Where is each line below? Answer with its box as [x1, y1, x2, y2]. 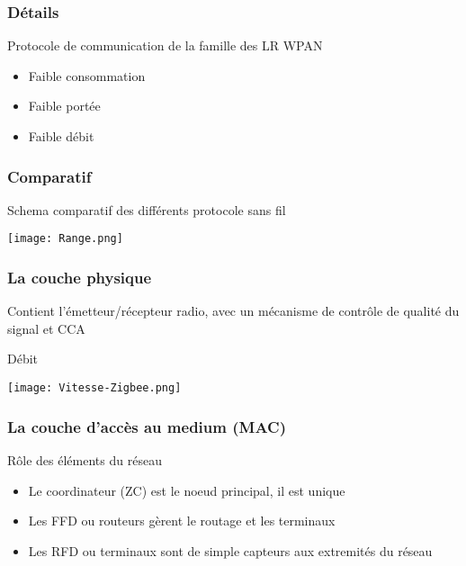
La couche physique [7, 265, 152, 288]
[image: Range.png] [7, 232, 123, 246]
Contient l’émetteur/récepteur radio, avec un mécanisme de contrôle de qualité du [7, 301, 460, 320]
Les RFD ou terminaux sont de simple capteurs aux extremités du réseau [28, 541, 433, 560]
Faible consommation [28, 66, 146, 85]
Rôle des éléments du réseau [7, 450, 162, 469]
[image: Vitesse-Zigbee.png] [7, 382, 182, 395]
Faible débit [28, 127, 94, 145]
